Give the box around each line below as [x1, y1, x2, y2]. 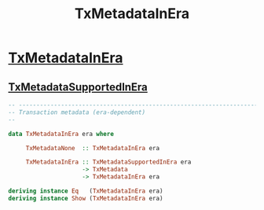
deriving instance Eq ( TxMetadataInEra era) [8, 187, 163, 195]
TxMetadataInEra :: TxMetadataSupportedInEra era [25, 158, 192, 166]
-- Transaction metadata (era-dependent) [8, 108, 146, 116]
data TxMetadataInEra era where [8, 130, 114, 138]
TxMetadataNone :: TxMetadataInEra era [25, 144, 159, 152]
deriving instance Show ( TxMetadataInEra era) [8, 194, 163, 202]
